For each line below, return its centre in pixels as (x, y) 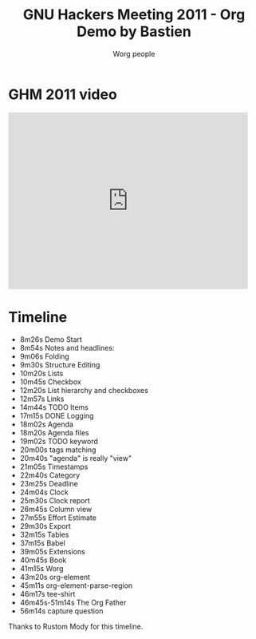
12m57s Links (42, 399)
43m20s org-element (55, 577)
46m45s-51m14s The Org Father (73, 602)
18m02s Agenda (47, 424)
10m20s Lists (41, 373)
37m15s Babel (42, 543)
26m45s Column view (56, 509)
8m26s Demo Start (51, 339)
